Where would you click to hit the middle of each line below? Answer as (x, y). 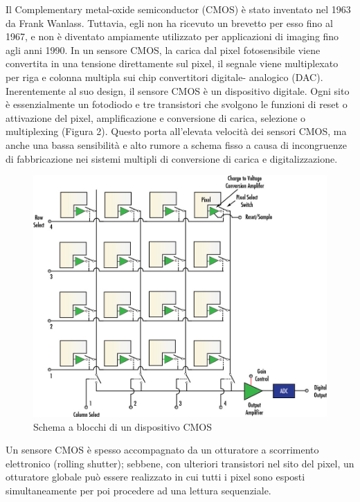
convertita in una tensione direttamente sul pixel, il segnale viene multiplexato (172, 63)
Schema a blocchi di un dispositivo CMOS (123, 426)
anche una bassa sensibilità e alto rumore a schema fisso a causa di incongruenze (177, 144)
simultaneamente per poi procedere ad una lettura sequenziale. (138, 490)
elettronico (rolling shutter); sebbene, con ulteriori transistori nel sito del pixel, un (180, 463)
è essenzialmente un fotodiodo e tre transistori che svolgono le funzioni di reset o (177, 104)
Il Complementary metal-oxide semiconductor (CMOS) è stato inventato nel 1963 (178, 9)
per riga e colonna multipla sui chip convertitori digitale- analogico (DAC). (164, 77)
